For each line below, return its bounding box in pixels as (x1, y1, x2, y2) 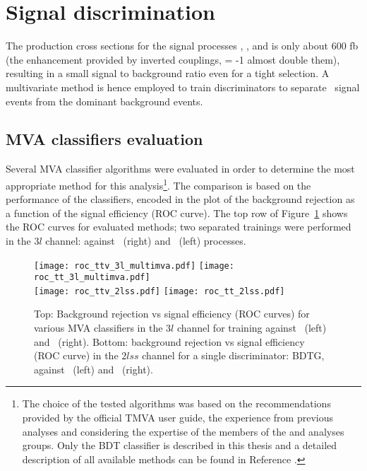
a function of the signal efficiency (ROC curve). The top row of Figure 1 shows (6, 205, 348, 220)
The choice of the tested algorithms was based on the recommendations (22, 396, 331, 411)
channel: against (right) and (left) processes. (45, 233, 246, 248)
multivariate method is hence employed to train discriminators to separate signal (6, 79, 360, 94)
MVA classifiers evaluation (6, 128, 203, 150)
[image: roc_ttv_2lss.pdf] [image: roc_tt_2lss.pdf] (34, 286, 285, 296)
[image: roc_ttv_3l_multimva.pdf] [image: (34, 260, 234, 271)
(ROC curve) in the (34, 348, 119, 363)
